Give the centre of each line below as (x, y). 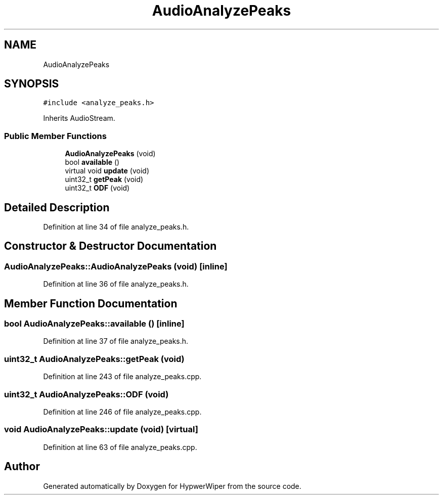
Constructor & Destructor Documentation (110, 246)
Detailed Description (57, 207)
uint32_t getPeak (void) (104, 179)
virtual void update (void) (107, 171)
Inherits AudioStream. (79, 118)
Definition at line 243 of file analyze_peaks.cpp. (122, 377)
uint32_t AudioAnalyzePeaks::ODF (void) (86, 394)
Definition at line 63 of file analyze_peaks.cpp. (120, 447)
